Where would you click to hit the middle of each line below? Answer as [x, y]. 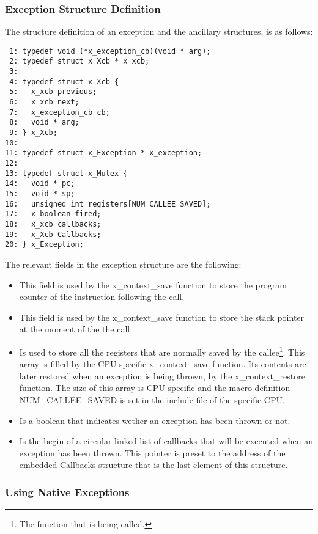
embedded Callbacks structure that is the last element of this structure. [153, 465]
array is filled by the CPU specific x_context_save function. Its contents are [163, 364]
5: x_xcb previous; [53, 92]
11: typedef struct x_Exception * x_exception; [104, 153]
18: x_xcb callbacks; [53, 224]
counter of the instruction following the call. [102, 297]
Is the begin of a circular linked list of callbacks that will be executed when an [166, 441]
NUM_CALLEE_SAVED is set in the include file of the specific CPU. [152, 399]
